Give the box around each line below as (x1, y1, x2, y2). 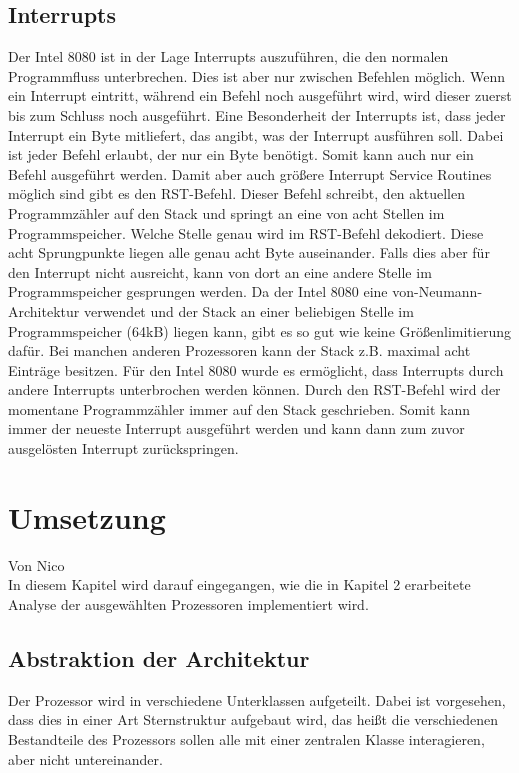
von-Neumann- (392, 281, 483, 302)
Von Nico (8, 554, 65, 575)
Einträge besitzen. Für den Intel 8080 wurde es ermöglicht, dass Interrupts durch (8, 359, 504, 380)
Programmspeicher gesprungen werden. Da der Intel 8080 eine (8, 281, 388, 302)
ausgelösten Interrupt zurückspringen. (8, 438, 239, 459)
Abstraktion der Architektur (8, 642, 310, 673)
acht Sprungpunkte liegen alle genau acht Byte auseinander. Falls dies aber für (8, 242, 490, 263)
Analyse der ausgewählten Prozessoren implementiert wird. (8, 593, 369, 614)
